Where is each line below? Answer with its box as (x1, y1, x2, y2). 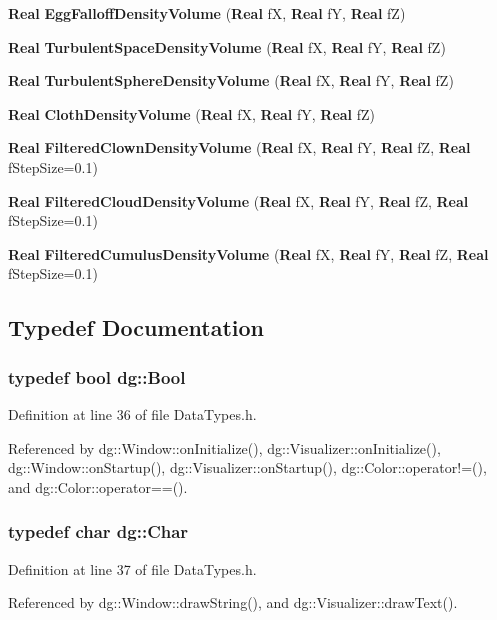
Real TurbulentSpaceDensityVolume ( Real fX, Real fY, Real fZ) (8, 36, 446, 57)
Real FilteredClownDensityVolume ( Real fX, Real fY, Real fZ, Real (8, 137, 471, 158)
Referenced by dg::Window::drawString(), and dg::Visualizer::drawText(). (8, 592, 458, 613)
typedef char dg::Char (8, 519, 189, 544)
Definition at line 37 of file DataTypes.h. (8, 558, 257, 579)
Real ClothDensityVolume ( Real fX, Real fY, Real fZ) (8, 103, 376, 124)
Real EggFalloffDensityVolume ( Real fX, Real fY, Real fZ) (8, 3, 406, 23)
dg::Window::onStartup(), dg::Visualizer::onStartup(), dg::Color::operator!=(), (8, 457, 487, 478)
